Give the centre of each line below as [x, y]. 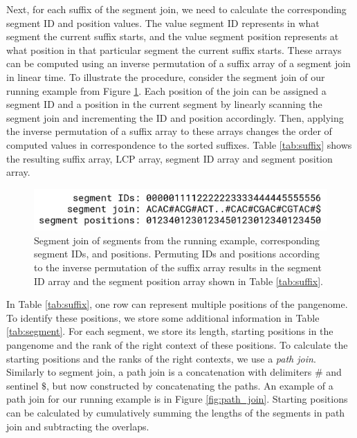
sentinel [22, 385]
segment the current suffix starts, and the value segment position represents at [173, 36]
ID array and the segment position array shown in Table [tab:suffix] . [178, 281]
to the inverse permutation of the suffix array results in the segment [178, 267]
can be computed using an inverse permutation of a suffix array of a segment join [178, 63]
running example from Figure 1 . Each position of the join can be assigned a [166, 90]
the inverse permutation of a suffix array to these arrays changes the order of [169, 131]
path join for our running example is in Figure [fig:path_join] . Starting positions [177, 399]
